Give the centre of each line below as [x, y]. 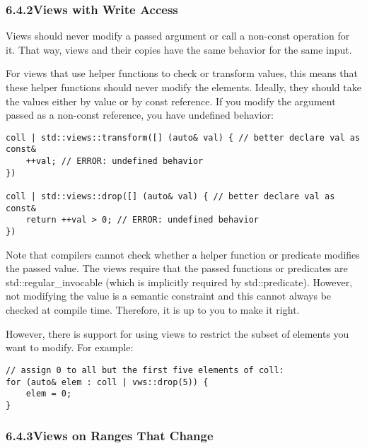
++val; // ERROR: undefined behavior [115, 161]
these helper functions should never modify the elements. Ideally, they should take [183, 87]
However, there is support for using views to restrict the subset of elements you [177, 333]
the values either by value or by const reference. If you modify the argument [171, 101]
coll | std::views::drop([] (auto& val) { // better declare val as [170, 197]
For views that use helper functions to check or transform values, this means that [182, 73]
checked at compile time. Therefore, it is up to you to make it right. [153, 310]
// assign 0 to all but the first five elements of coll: [145, 370]
